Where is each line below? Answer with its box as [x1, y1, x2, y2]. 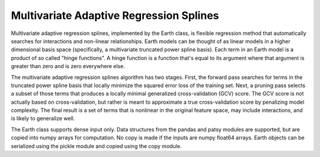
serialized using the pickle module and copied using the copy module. [11, 142, 182, 149]
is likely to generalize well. [11, 115, 75, 122]
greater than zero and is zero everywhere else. [11, 63, 126, 70]
